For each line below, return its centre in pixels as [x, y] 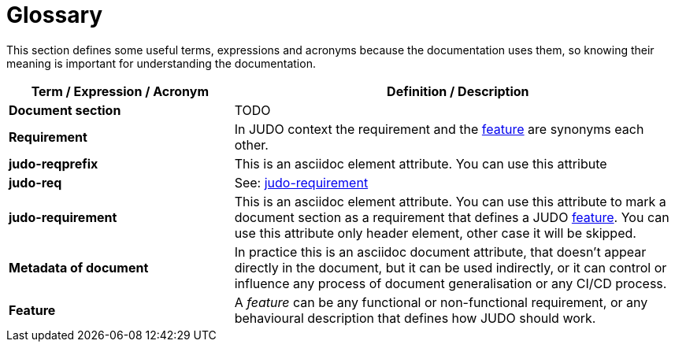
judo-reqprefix [54, 163]
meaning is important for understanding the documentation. [161, 63]
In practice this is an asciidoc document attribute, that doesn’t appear [440, 252]
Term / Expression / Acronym [120, 91]
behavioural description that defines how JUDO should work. [415, 318]
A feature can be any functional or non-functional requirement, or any [441, 302]
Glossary [55, 15]
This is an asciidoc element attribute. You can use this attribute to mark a [450, 201]
